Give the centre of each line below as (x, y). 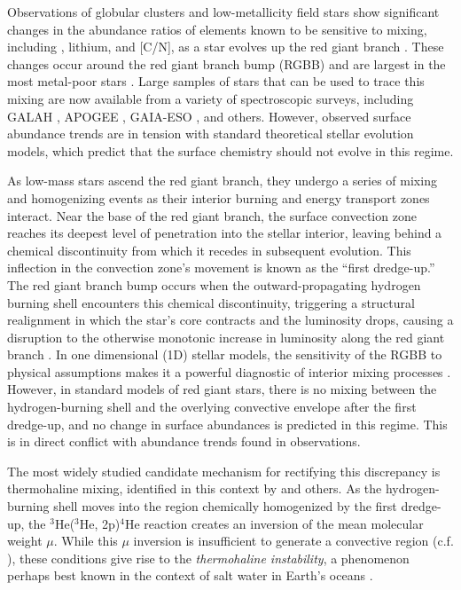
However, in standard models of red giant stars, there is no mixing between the (222, 389)
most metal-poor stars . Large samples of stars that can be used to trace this (216, 81)
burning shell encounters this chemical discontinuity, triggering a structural (211, 302)
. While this (86, 541)
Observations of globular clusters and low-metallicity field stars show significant (223, 12)
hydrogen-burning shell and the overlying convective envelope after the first (212, 407)
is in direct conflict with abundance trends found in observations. (184, 441)
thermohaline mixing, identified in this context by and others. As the (195, 488)
